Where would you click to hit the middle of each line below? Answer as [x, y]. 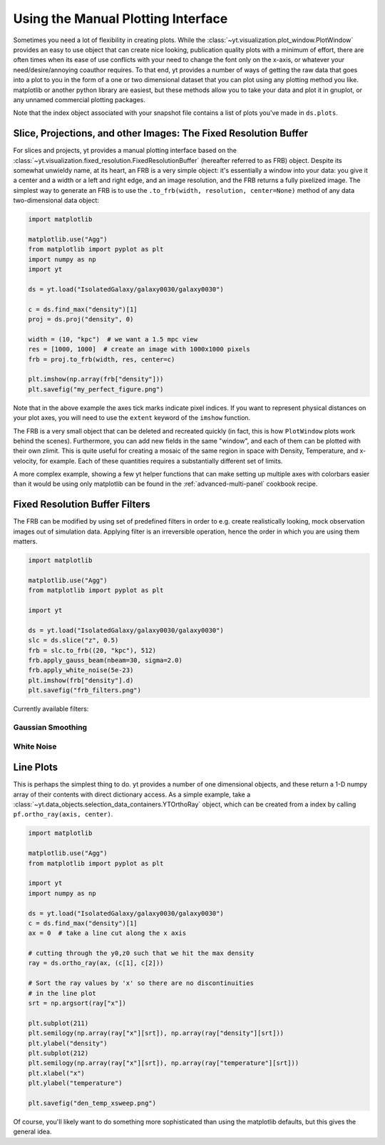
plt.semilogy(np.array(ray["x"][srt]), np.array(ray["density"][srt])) [156, 1033]
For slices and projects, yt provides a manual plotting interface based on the [125, 151]
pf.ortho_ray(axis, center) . [63, 814]
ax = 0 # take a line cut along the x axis [107, 933]
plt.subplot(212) [58, 1053]
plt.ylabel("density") [68, 1043]
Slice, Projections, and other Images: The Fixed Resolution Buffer [161, 133]
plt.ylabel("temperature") [75, 1083]
